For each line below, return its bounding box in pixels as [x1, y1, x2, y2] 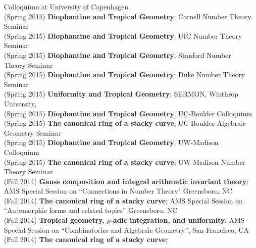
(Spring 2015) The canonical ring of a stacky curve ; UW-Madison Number [4, 156, 246, 167]
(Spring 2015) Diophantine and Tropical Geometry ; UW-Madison [4, 137, 219, 148]
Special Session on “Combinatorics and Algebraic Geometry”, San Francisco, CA [4, 224, 249, 235]
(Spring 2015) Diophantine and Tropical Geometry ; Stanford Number [4, 50, 231, 60]
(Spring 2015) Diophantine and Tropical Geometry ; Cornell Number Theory [4, 11, 252, 21]
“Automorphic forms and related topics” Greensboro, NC [4, 205, 178, 215]
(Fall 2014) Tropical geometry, [4, 215, 104, 225]
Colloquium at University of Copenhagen [4, 1, 128, 11]
